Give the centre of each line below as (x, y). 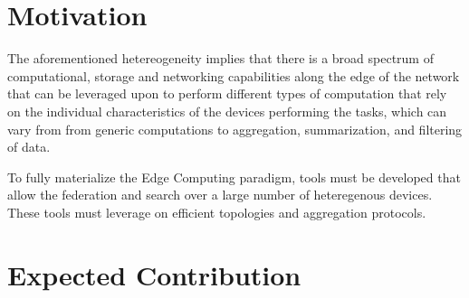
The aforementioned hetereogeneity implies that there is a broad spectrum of (220, 58)
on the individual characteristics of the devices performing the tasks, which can (227, 111)
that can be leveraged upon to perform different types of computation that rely (227, 93)
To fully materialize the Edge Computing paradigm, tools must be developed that (234, 177)
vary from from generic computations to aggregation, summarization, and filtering (235, 129)
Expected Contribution (154, 274)
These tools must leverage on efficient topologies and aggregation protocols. (217, 212)
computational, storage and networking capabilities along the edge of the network (234, 75)
